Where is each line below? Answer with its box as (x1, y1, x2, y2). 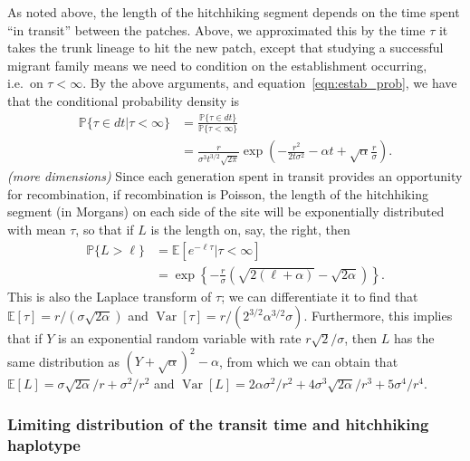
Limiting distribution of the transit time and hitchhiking (7, 412, 429, 435)
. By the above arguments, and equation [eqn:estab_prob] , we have (82, 73, 457, 92)
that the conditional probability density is (7, 91, 240, 110)
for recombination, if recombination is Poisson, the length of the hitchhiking (7, 184, 428, 203)
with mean (7, 220, 66, 239)
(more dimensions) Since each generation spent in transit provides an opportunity (7, 167, 463, 186)
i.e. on (7, 73, 43, 92)
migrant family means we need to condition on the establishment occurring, (7, 55, 427, 74)
